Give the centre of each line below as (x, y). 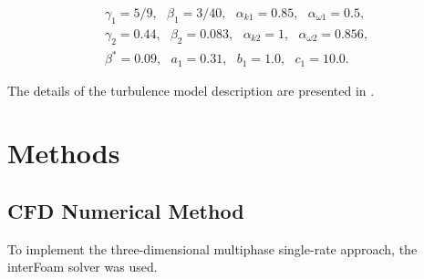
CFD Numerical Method (126, 211)
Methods (64, 153)
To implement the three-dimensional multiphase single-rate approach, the (212, 248)
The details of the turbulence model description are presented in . (191, 90)
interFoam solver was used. (83, 267)
